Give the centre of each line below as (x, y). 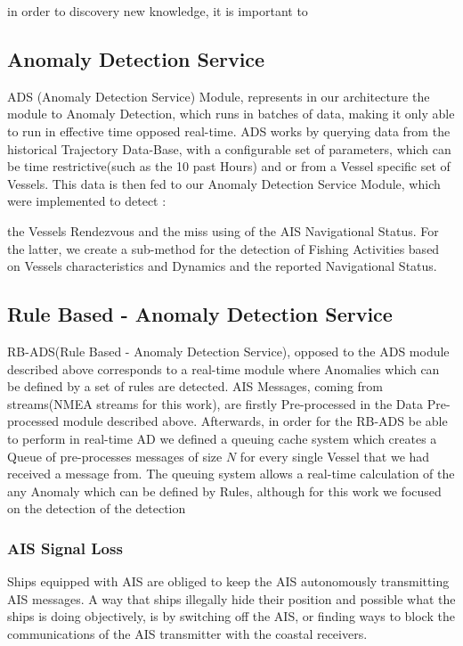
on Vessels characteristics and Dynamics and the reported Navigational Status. (222, 266)
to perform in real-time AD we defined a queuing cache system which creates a (222, 438)
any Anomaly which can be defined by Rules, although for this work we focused (224, 491)
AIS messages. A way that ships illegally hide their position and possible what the (231, 598)
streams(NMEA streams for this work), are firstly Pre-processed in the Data (215, 403)
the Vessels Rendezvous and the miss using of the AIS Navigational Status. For (223, 230)
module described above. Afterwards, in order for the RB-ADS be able (255, 421)
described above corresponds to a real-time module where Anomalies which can (223, 368)
